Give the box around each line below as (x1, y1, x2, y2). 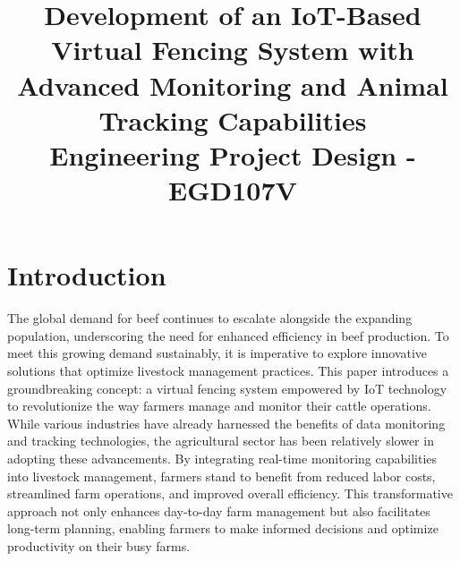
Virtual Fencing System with (51, 31, 414, 68)
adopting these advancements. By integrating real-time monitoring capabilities (7, 449, 438, 467)
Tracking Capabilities (98, 101, 367, 138)
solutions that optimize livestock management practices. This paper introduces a (7, 361, 449, 380)
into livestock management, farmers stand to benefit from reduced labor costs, (7, 466, 436, 485)
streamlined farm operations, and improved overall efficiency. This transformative (7, 484, 453, 503)
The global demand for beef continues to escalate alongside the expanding (7, 309, 413, 327)
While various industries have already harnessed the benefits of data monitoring (7, 413, 446, 432)
